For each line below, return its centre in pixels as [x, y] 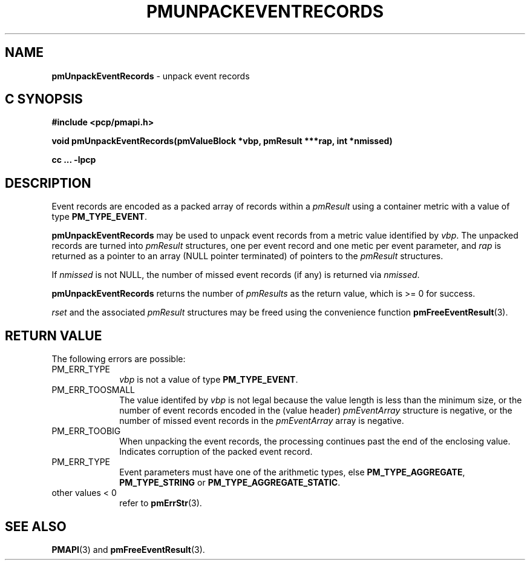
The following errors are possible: [119, 359]
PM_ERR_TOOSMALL [93, 390]
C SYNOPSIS [44, 99]
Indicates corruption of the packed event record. [216, 452]
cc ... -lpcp [74, 160]
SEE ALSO [36, 526]
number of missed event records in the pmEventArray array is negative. [262, 421]
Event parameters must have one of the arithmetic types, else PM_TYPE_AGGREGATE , [292, 472]
